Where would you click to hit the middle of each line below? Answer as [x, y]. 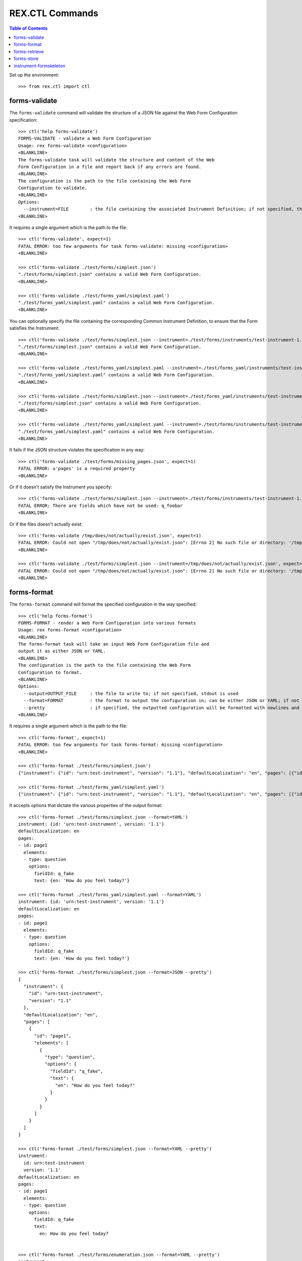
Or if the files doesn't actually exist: [46, 524]
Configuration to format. [50, 672]
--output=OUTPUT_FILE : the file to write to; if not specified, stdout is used [131, 693]
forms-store [26, 59]
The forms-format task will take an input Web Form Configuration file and [114, 644]
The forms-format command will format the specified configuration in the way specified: [103, 604]
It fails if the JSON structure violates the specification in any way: [77, 450]
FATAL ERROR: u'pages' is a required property [77, 469]
